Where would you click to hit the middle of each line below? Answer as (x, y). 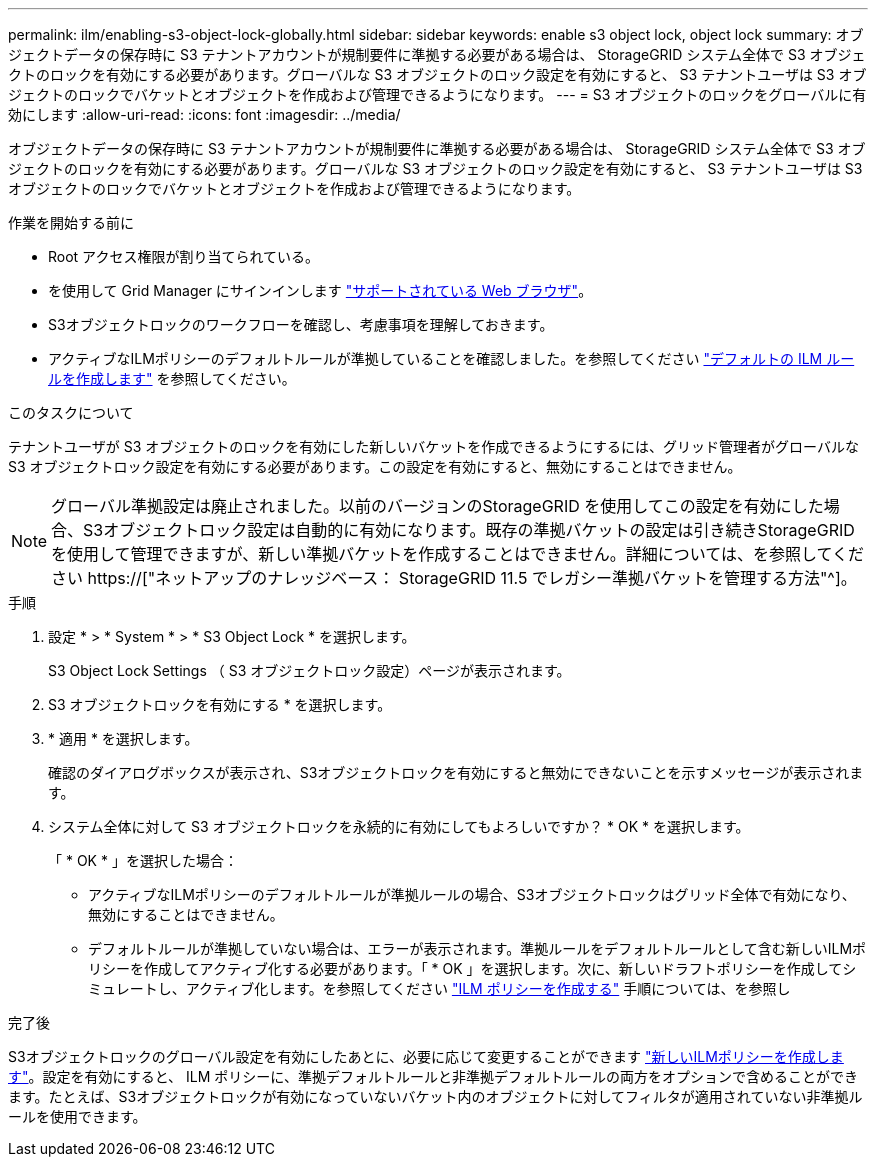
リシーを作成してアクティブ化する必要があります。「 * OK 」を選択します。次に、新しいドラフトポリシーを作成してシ (472, 968)
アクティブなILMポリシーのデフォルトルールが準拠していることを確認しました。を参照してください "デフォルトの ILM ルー (451, 358)
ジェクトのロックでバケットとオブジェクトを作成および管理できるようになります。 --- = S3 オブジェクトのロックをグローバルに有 (437, 94)
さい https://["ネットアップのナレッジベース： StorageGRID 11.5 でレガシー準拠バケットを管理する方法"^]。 (454, 578)
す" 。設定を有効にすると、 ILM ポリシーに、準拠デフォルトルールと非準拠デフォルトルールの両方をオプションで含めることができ (433, 1076)
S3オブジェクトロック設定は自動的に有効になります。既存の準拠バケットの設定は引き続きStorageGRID (469, 530)
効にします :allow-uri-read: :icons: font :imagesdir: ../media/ (204, 114)
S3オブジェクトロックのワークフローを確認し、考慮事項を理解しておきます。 (301, 324)
